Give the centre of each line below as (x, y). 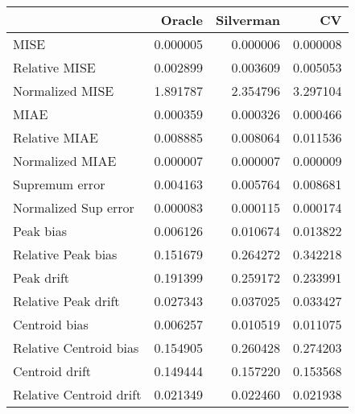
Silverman (248, 20)
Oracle (182, 20)
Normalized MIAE (65, 161)
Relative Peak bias (65, 254)
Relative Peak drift (66, 301)
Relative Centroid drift (77, 394)
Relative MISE (54, 67)
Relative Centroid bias (76, 348)
